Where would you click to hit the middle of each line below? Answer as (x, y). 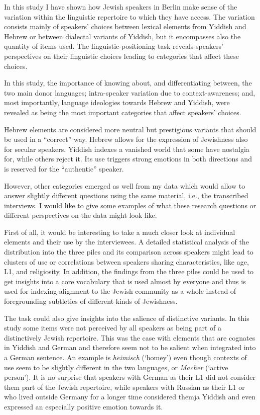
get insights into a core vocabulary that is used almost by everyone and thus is (125, 281)
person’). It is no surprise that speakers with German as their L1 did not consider (130, 377)
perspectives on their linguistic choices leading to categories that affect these (121, 56)
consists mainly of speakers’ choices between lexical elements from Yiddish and (125, 26)
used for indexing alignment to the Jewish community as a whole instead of (120, 291)
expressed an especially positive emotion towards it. (84, 406)
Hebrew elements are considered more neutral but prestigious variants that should (130, 129)
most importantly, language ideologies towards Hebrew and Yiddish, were (117, 102)
